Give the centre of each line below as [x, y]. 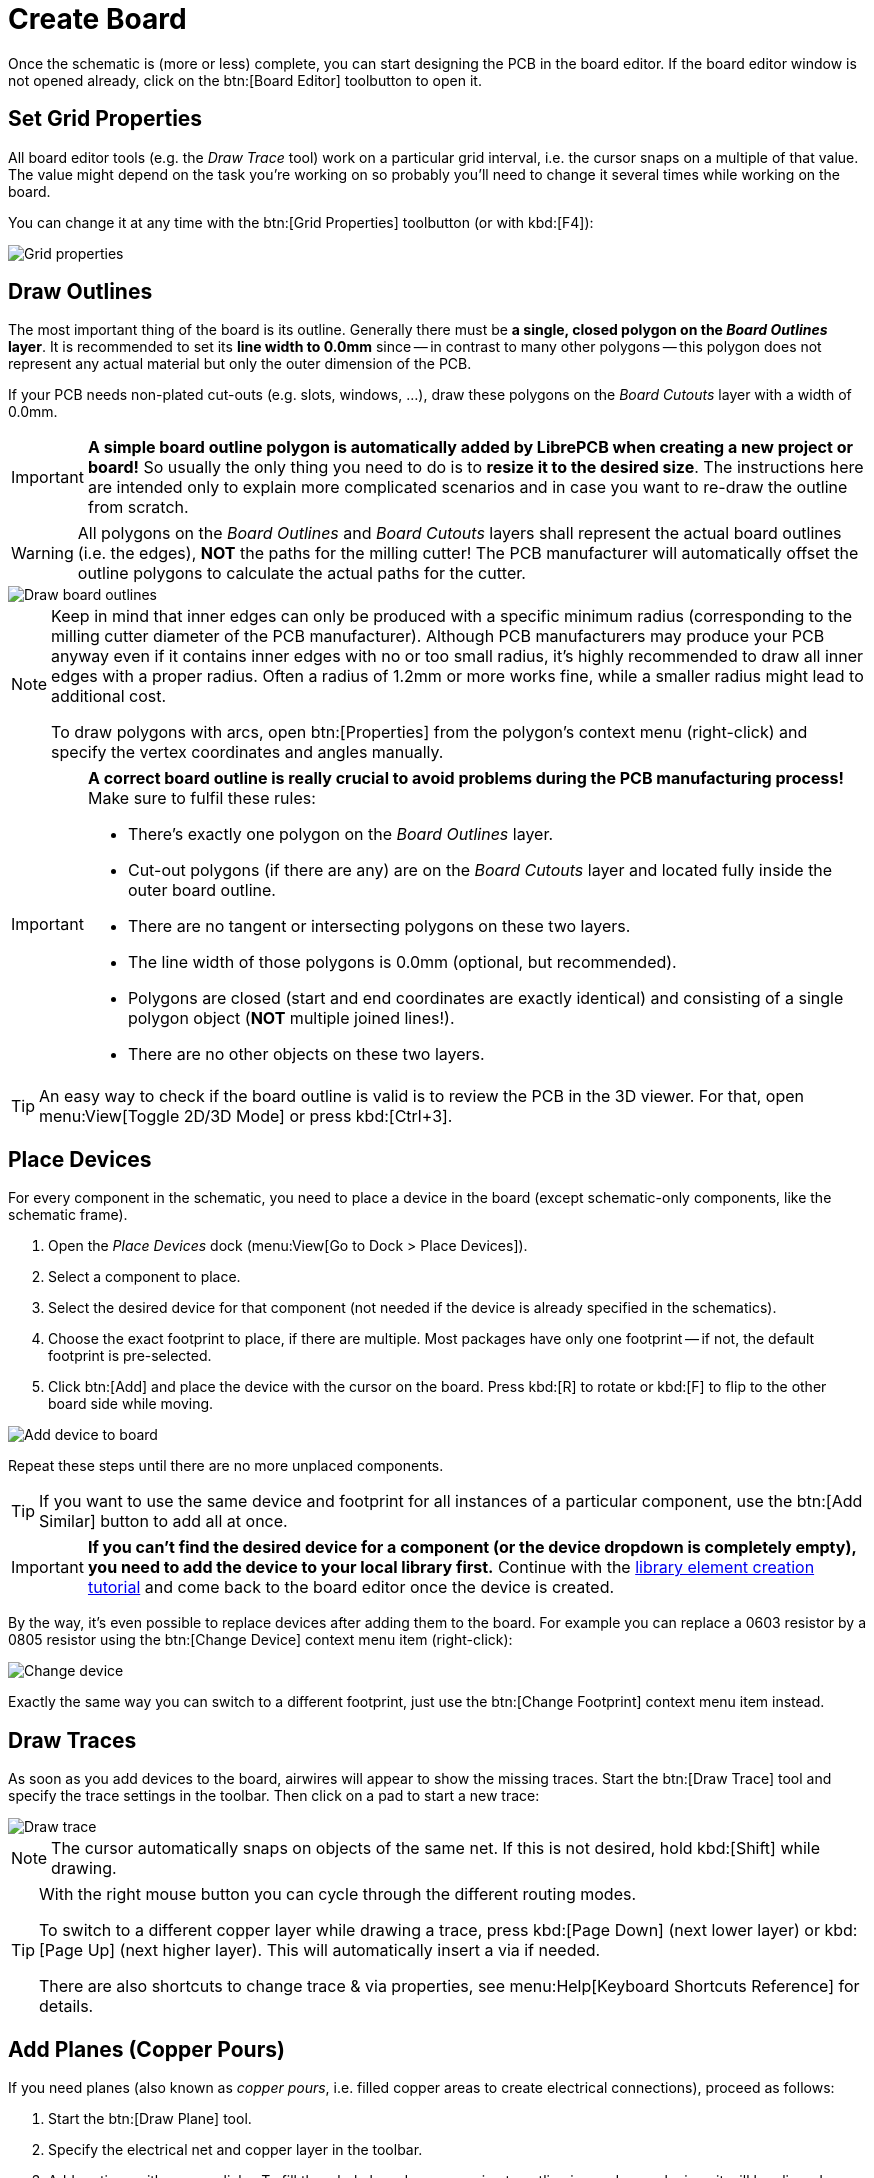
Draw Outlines [80, 292]
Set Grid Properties [105, 119]
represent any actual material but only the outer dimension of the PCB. [240, 364]
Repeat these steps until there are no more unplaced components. [226, 1466]
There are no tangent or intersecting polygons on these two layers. [379, 926]
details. [66, 2006]
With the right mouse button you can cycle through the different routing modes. [338, 1894]
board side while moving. [131, 1404]
